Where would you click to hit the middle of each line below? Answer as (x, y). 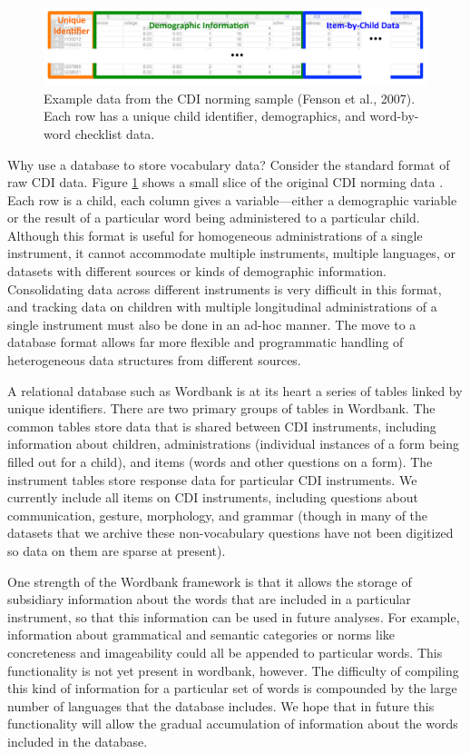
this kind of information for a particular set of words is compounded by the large (232, 688)
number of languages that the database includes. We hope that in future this (221, 705)
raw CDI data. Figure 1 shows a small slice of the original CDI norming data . (225, 182)
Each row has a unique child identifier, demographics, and (205, 116)
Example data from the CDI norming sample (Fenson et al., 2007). (230, 98)
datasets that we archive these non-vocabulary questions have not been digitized (230, 533)
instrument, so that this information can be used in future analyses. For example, (234, 616)
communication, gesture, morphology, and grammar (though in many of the (218, 515)
